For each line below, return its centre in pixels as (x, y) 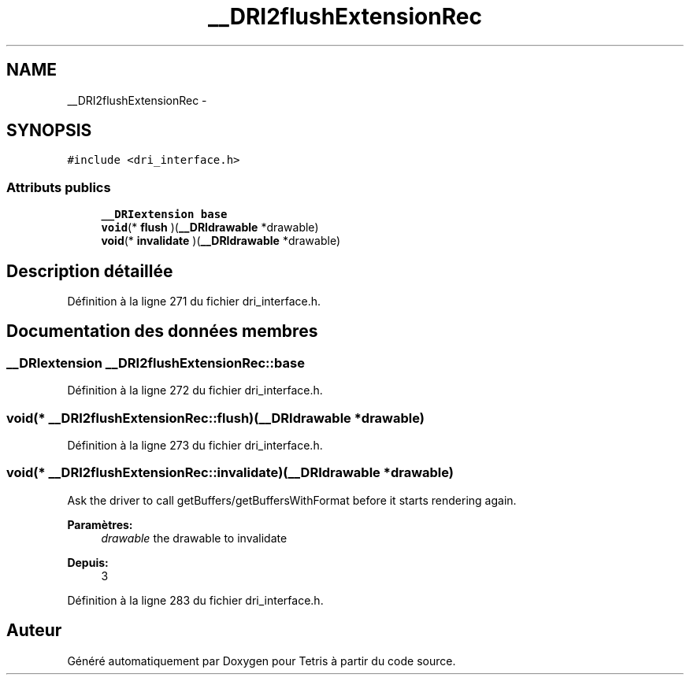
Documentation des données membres (162, 331)
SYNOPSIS (49, 131)
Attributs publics (59, 187)
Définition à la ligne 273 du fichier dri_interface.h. (195, 445)
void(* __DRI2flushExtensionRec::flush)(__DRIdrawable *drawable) (215, 418)
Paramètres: (100, 524)
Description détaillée (90, 271)
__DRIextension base (164, 215)
